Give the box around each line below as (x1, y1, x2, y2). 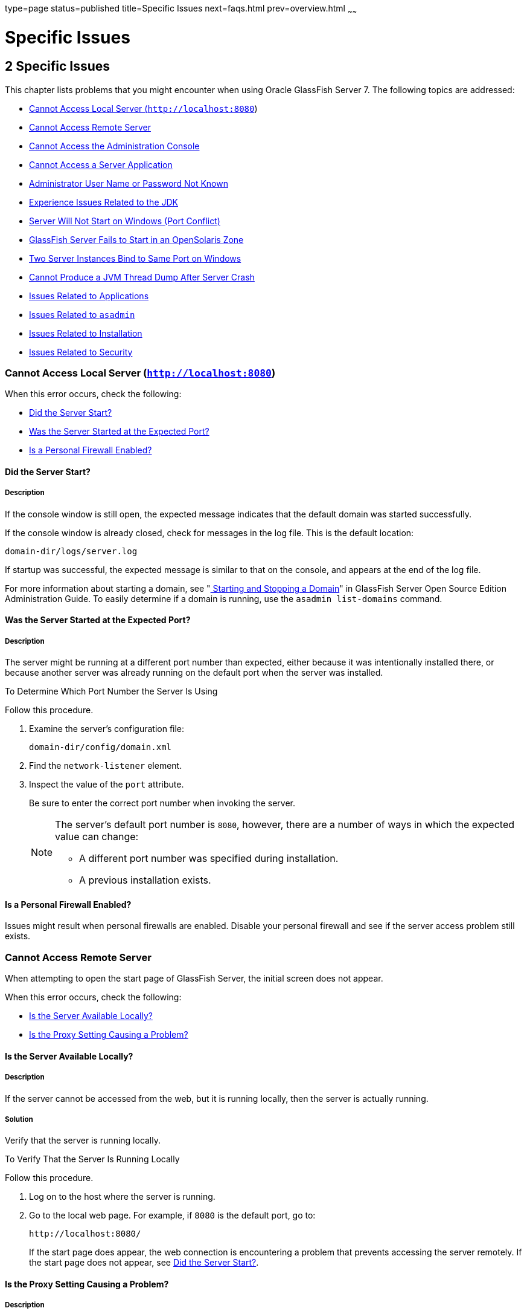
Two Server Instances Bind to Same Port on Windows (29, 253, 241, 264)
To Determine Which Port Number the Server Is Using (5, 686, 218, 697)
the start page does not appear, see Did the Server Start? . (29, 1257, 259, 1268)
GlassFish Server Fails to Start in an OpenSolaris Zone (29, 234, 244, 245)
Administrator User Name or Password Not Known (29, 178, 228, 189)
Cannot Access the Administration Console (29, 140, 200, 151)
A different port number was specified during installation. (79, 852, 339, 865)
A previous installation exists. (79, 874, 211, 887)
